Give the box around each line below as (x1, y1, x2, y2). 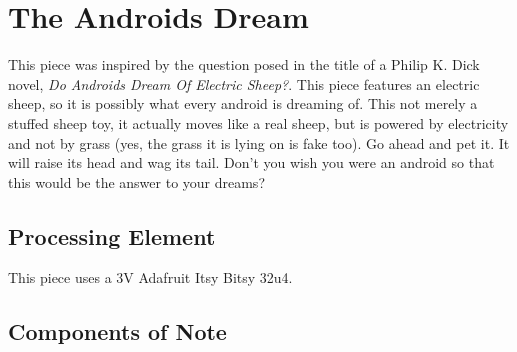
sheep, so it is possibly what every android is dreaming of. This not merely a (8, 93, 478, 114)
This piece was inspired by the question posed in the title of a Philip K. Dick (8, 54, 480, 75)
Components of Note (8, 316, 227, 347)
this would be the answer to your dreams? (8, 171, 265, 192)
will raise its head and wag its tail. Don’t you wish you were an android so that (8, 152, 495, 173)
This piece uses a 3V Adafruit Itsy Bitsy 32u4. (8, 267, 293, 288)
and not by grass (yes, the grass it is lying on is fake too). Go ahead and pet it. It (8, 132, 510, 153)
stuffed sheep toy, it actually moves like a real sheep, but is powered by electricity (8, 112, 509, 133)
